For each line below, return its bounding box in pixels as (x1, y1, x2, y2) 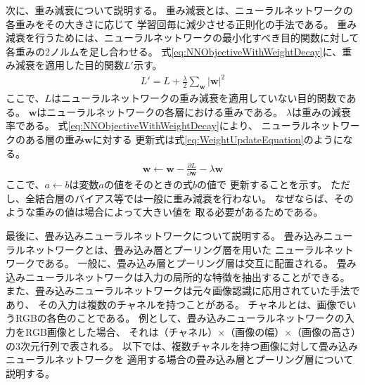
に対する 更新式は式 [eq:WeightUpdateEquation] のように (92, 132, 343, 147)
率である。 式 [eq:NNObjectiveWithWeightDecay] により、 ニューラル (6, 118, 311, 133)
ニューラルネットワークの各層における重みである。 (46, 104, 283, 119)
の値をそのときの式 (104, 177, 193, 192)
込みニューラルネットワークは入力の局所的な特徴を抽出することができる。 (6, 269, 350, 284)
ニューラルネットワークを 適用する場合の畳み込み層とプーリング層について (6, 352, 354, 367)
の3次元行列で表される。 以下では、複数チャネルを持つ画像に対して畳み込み (6, 338, 359, 353)
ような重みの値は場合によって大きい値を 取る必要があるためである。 (6, 204, 324, 219)
